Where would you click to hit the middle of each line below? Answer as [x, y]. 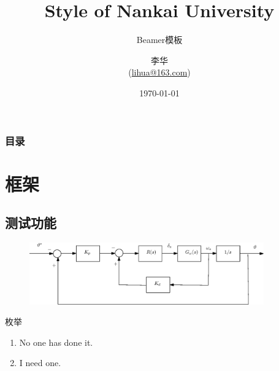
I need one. [40, 363]
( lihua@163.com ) [159, 72]
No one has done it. [56, 342]
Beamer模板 [159, 40]
